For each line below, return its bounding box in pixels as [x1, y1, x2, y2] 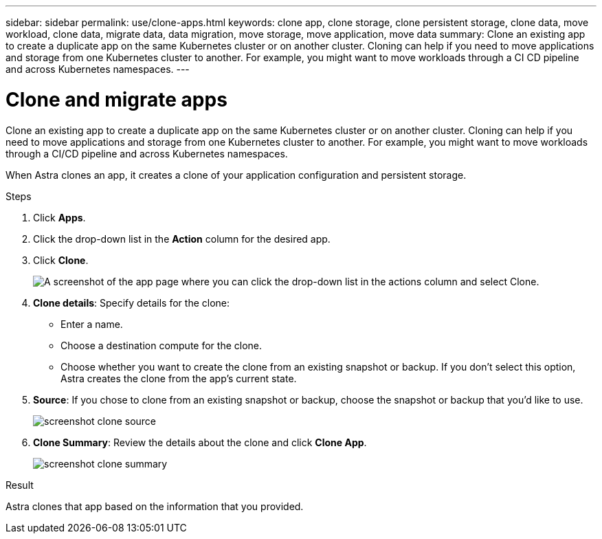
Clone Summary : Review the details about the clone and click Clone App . [33, 436, 367, 448]
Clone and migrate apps [5, 87, 227, 111]
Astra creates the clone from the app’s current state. [60, 372, 297, 384]
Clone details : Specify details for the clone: [33, 296, 230, 309]
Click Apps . [33, 211, 86, 223]
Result [5, 478, 34, 491]
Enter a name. [60, 318, 123, 330]
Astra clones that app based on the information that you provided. [5, 500, 304, 512]
